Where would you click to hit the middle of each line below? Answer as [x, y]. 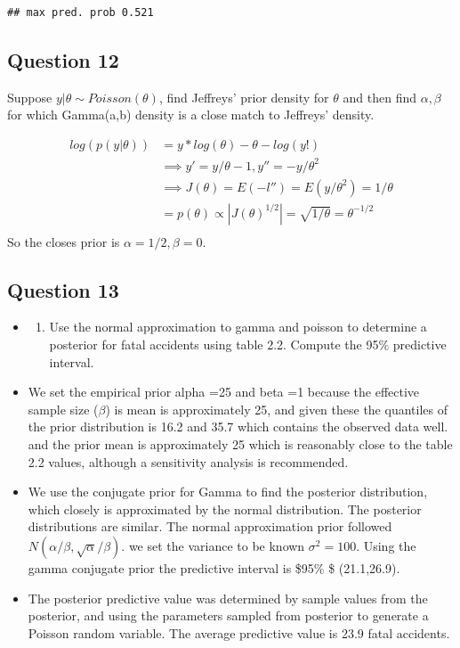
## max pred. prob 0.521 [81, 12]
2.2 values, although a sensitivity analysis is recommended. [188, 461]
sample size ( [63, 409]
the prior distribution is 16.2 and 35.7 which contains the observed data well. [238, 427]
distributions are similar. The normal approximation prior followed [210, 526]
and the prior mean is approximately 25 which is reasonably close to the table [240, 444]
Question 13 [63, 289]
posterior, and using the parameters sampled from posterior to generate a [228, 615]
